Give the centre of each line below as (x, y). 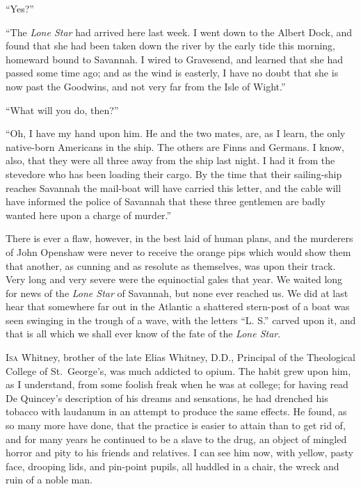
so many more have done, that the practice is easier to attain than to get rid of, (176, 425)
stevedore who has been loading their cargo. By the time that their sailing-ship (174, 174)
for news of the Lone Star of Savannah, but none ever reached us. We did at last (177, 292)
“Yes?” (20, 8)
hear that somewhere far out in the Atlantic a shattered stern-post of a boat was (178, 306)
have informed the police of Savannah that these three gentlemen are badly (166, 201)
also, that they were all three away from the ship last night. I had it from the (170, 160)
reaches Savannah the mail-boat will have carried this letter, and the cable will (174, 187)
